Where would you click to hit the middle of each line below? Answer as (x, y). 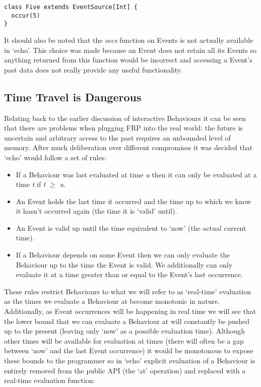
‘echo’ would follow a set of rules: (55, 157)
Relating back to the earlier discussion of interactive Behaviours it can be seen (125, 118)
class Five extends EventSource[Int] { (71, 7)
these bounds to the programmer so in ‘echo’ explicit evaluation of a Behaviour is (130, 361)
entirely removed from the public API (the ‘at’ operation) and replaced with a (125, 370)
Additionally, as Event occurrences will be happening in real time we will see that (130, 311)
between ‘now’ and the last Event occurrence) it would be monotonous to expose (129, 350)
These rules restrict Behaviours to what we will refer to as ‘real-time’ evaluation (128, 291)
